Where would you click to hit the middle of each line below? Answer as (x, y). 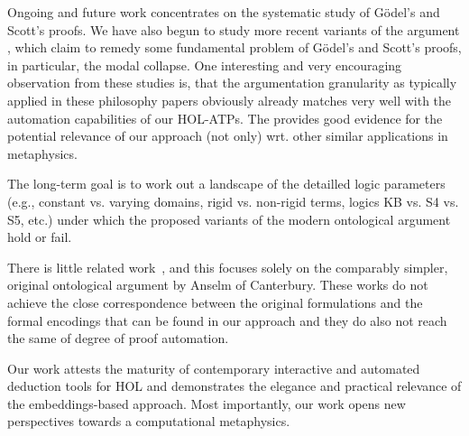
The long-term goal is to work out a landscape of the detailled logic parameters (226, 184)
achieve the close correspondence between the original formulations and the (215, 302)
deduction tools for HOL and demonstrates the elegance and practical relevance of (234, 386)
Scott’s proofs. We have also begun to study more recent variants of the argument (234, 29)
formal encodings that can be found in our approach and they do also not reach (227, 320)
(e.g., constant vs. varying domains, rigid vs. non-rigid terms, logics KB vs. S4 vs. (233, 201)
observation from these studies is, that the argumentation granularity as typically (232, 83)
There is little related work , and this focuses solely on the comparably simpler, (228, 267)
